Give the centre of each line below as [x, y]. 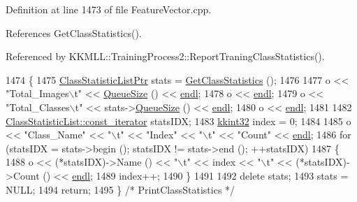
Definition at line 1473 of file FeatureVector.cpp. [109, 9]
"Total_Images [37, 93]
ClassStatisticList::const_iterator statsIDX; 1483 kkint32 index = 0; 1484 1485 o [178, 121]
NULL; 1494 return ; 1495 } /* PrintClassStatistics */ [121, 189]
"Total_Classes [38, 107]
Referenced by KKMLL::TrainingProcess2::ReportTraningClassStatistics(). [165, 56]
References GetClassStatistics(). [74, 33]
